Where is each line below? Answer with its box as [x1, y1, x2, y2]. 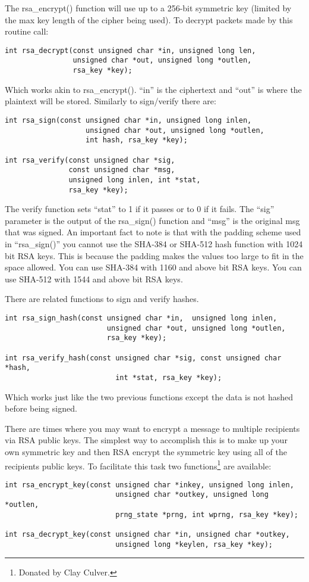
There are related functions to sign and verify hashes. [5, 292, 199, 305]
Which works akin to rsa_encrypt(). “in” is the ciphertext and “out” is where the [5, 83, 302, 95]
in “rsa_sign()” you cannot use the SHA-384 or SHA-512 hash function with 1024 [5, 237, 303, 250]
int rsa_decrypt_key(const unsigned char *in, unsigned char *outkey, [5, 530, 290, 539]
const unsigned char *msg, [68, 166, 175, 175]
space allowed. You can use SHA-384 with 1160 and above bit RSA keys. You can [5, 261, 302, 273]
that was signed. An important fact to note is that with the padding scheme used [5, 226, 301, 238]
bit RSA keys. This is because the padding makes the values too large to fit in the [5, 249, 304, 262]
